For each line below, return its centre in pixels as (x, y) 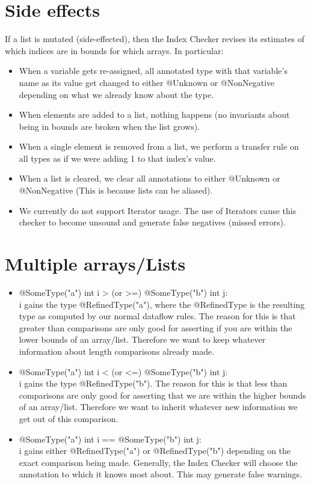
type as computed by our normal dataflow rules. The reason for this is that (157, 316)
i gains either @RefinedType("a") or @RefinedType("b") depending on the (155, 451)
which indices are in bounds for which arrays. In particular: (114, 50)
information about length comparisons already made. (117, 351)
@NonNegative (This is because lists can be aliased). (116, 190)
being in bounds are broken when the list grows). (109, 126)
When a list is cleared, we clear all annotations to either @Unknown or (149, 178)
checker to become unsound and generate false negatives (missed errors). (152, 222)
